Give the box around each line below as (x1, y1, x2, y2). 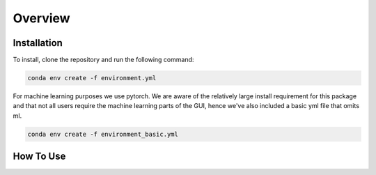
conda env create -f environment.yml (27, 74, 157, 82)
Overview (13, 10, 70, 26)
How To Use (13, 151, 66, 162)
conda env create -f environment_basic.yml (27, 130, 179, 138)
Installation (13, 37, 63, 49)
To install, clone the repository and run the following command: (13, 56, 194, 64)
